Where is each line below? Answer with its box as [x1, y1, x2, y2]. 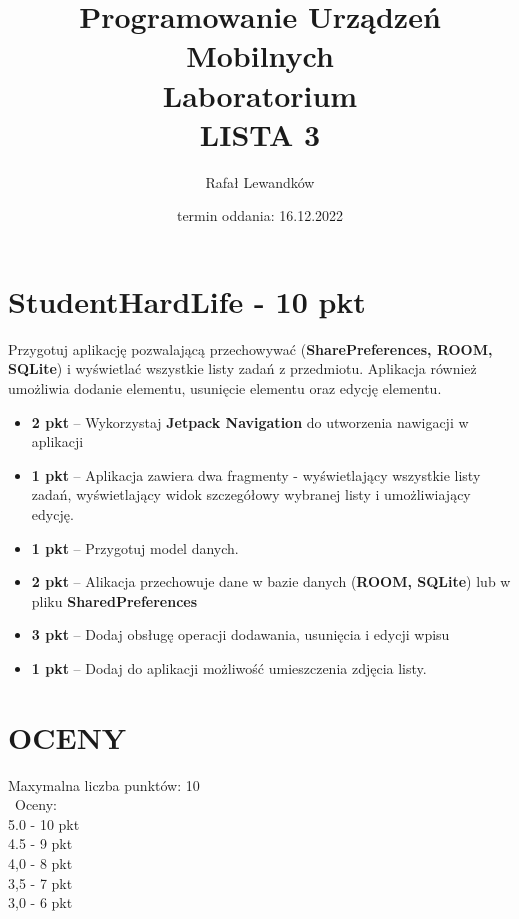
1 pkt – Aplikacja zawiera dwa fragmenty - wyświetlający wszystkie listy [31, 464, 481, 485]
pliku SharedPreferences [31, 590, 198, 611]
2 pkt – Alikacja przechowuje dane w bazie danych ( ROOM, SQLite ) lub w [31, 571, 511, 592]
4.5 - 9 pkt [8, 833, 73, 854]
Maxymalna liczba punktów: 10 [8, 774, 200, 795]
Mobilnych [186, 35, 334, 76]
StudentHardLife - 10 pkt [8, 280, 366, 321]
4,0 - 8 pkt [8, 853, 73, 874]
